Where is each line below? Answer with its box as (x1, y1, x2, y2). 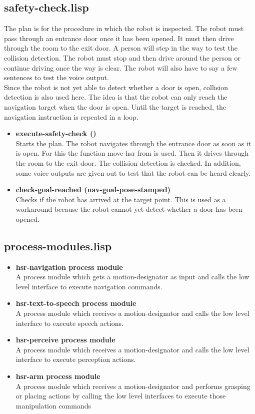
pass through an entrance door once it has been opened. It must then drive (4, 33, 234, 43)
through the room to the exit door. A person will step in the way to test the (4, 43, 238, 53)
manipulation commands (15, 400, 91, 410)
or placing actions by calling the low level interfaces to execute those (15, 390, 226, 401)
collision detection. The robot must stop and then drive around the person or (4, 52, 241, 63)
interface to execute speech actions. (15, 317, 124, 328)
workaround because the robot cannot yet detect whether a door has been (15, 204, 242, 214)
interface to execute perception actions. (15, 354, 136, 364)
